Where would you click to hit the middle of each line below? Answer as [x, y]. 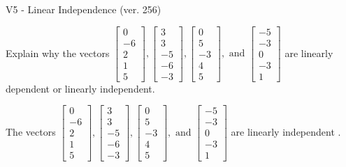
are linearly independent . [286, 131]
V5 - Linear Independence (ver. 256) [84, 9]
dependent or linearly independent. [80, 88]
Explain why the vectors [58, 53]
